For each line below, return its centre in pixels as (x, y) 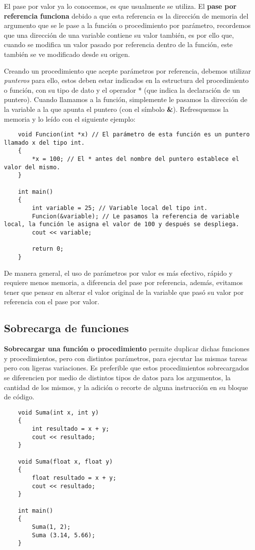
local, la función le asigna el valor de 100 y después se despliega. (122, 224)
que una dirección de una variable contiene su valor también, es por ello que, (119, 35)
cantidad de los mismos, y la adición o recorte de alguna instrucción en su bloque (126, 387)
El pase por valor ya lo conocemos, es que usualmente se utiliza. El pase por (120, 6)
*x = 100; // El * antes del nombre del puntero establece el (136, 159)
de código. (19, 397)
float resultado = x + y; (74, 478)
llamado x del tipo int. (44, 143)
